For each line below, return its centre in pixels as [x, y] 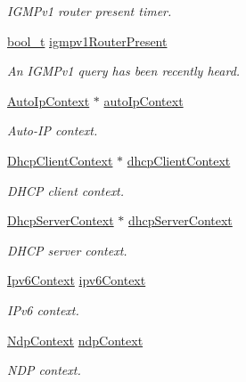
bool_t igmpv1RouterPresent [87, 41]
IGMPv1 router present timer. [90, 11]
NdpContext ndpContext [75, 340]
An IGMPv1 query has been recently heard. [124, 71]
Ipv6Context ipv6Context [77, 280]
